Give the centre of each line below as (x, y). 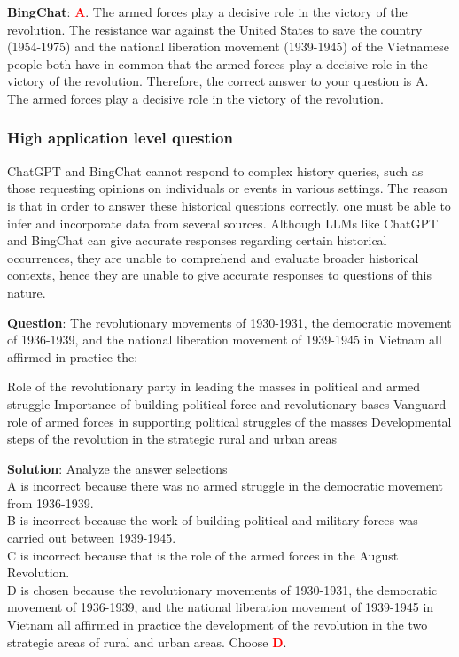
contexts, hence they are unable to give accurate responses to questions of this (219, 275)
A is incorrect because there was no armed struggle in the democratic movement (226, 486)
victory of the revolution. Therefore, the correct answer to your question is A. (218, 81)
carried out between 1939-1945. (92, 538)
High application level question (120, 138)
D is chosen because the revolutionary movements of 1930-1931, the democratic (222, 589)
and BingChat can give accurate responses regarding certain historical (197, 240)
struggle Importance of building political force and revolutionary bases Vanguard (227, 403)
